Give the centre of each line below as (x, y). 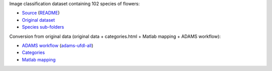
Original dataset (39, 20)
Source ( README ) (41, 13)
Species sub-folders (43, 27)
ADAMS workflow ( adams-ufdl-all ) (58, 45)
